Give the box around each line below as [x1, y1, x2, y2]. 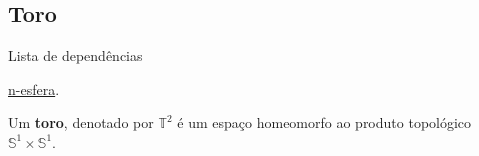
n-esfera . [8, 78, 60, 99]
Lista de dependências [8, 45, 143, 66]
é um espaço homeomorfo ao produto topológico [177, 112, 472, 133]
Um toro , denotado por [8, 112, 154, 133]
